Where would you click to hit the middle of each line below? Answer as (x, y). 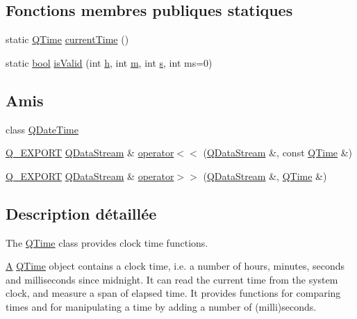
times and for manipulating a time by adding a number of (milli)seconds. (161, 306)
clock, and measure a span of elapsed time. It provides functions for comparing (173, 293)
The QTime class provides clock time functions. (107, 242)
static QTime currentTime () (67, 39)
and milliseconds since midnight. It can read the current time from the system (172, 279)
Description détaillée (81, 213)
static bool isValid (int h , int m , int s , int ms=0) (109, 62)
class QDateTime (42, 129)
